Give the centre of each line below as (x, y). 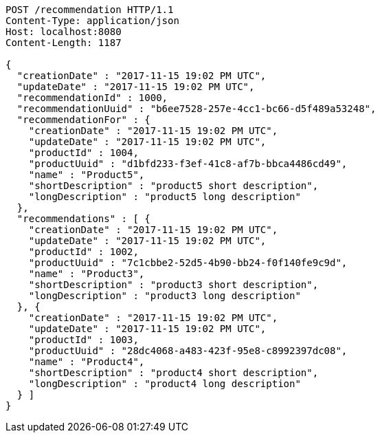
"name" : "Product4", (87, 362)
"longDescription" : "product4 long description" (165, 384)
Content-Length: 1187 (64, 43)
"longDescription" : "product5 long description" (165, 197)
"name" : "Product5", (87, 175)
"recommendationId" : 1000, (92, 98)
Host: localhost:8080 (64, 32)
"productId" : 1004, (83, 153)
